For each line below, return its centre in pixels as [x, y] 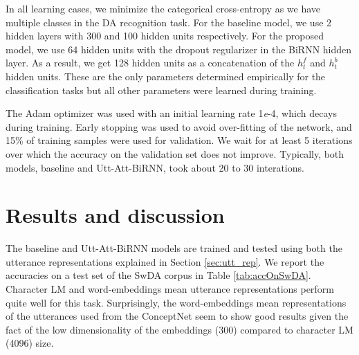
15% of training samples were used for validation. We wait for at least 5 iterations [179, 140]
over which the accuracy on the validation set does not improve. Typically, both [175, 153]
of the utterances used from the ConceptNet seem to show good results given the [177, 316]
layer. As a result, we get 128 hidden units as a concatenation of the [150, 63]
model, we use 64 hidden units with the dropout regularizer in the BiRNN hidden [179, 49]
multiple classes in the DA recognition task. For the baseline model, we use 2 [169, 22]
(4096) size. [30, 343]
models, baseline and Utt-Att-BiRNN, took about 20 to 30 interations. [155, 167]
